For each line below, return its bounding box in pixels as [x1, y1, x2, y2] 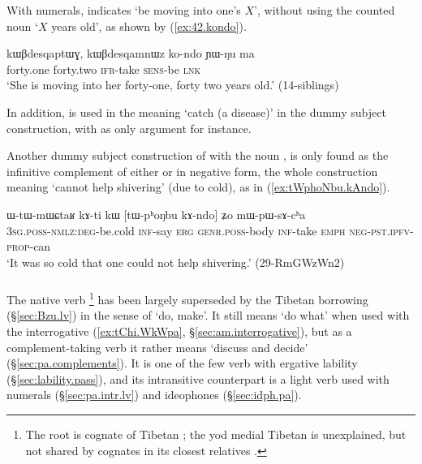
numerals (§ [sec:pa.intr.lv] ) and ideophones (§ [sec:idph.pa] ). [6, 386, 302, 403]
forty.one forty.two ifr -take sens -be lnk [6, 60, 201, 77]
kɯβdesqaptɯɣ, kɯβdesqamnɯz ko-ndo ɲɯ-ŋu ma [6, 45, 255, 62]
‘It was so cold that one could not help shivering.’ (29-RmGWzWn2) [6, 253, 345, 270]
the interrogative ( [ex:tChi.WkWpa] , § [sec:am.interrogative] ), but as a [6, 323, 352, 340]
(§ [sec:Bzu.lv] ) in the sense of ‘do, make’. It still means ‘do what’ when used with [6, 307, 410, 324]
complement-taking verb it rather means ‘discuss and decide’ [6, 338, 308, 355]
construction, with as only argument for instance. [6, 119, 252, 136]
